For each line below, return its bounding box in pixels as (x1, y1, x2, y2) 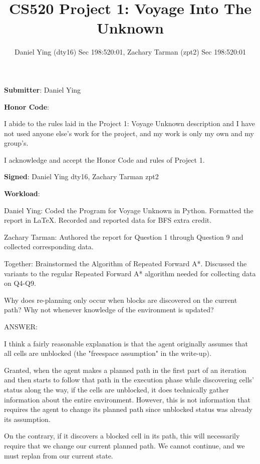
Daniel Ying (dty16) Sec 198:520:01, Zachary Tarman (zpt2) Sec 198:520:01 (15, 47, 246, 57)
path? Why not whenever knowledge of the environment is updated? (4, 304, 214, 315)
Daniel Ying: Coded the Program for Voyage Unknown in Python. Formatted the (4, 205, 253, 215)
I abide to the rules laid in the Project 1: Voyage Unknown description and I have (4, 118, 255, 129)
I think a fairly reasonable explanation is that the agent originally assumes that (4, 338, 248, 348)
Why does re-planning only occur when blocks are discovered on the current (4, 294, 237, 305)
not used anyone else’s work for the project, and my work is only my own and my (4, 128, 254, 138)
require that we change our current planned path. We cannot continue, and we (4, 440, 245, 450)
